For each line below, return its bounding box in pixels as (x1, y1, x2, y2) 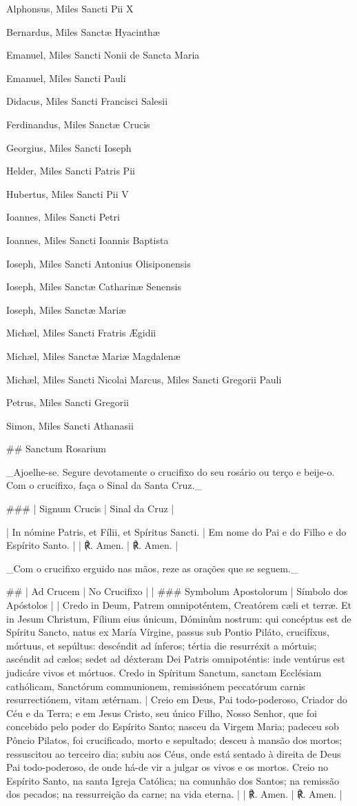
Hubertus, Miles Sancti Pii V (6, 186, 129, 201)
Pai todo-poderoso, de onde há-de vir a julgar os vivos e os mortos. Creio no (6, 760, 329, 774)
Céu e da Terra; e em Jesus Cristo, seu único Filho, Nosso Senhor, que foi (6, 705, 317, 720)
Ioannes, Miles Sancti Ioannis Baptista (6, 232, 169, 247)
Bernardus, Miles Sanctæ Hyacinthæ (6, 24, 160, 39)
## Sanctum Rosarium (6, 441, 106, 456)
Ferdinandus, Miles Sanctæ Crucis (6, 117, 150, 131)
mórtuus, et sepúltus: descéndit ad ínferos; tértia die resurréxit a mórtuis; (6, 638, 317, 652)
